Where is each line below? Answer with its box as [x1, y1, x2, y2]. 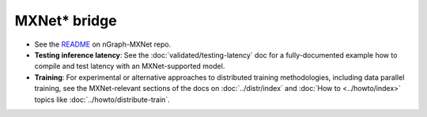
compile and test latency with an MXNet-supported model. [34, 62, 225, 71]
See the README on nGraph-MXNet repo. [34, 40, 172, 49]
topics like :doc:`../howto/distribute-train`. [34, 95, 170, 104]
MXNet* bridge [14, 12, 118, 29]
